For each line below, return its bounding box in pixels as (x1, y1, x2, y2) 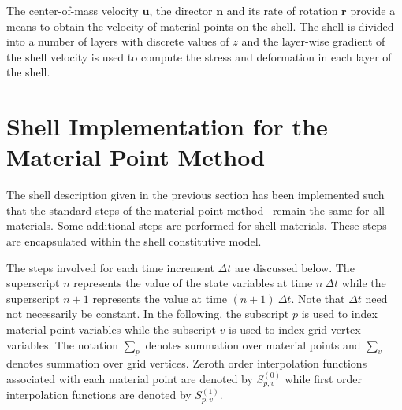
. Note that (291, 290, 345, 306)
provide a (350, 2, 396, 18)
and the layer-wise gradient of (241, 33, 385, 50)
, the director (149, 2, 213, 18)
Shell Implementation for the (6, 110, 328, 142)
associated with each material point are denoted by (6, 371, 253, 387)
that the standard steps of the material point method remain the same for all (6, 201, 385, 218)
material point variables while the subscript (6, 321, 216, 338)
